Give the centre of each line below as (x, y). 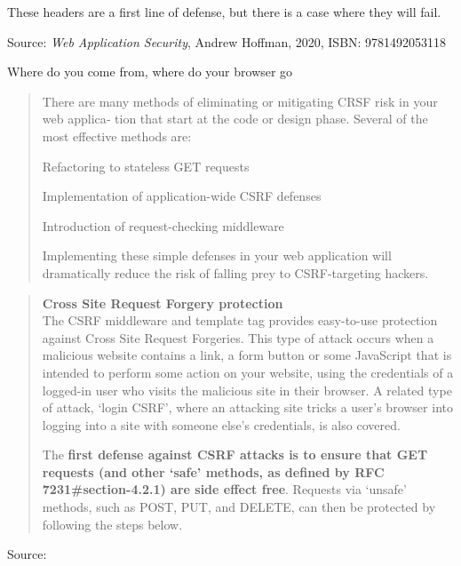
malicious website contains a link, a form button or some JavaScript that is (247, 355)
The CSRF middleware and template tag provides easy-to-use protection (240, 320)
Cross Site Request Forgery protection (163, 303)
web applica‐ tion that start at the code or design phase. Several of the (235, 119)
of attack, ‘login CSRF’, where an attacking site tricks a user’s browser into (247, 407)
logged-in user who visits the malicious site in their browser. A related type (247, 390)
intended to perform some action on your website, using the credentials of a (248, 372)
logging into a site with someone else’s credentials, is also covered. (221, 424)
